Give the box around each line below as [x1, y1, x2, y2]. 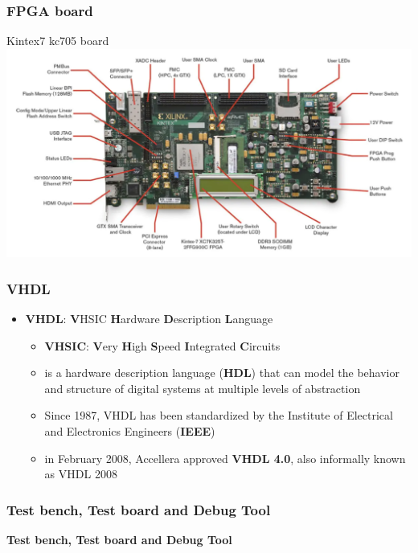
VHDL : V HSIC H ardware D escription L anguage [25, 310, 273, 326]
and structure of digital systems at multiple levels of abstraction [44, 379, 361, 396]
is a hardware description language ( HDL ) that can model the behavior [44, 364, 400, 381]
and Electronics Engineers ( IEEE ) [44, 422, 215, 439]
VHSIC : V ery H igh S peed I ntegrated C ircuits [44, 337, 281, 354]
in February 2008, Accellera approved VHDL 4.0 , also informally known [44, 449, 406, 466]
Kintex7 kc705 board [6, 32, 109, 49]
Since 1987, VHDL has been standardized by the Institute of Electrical [44, 407, 393, 424]
